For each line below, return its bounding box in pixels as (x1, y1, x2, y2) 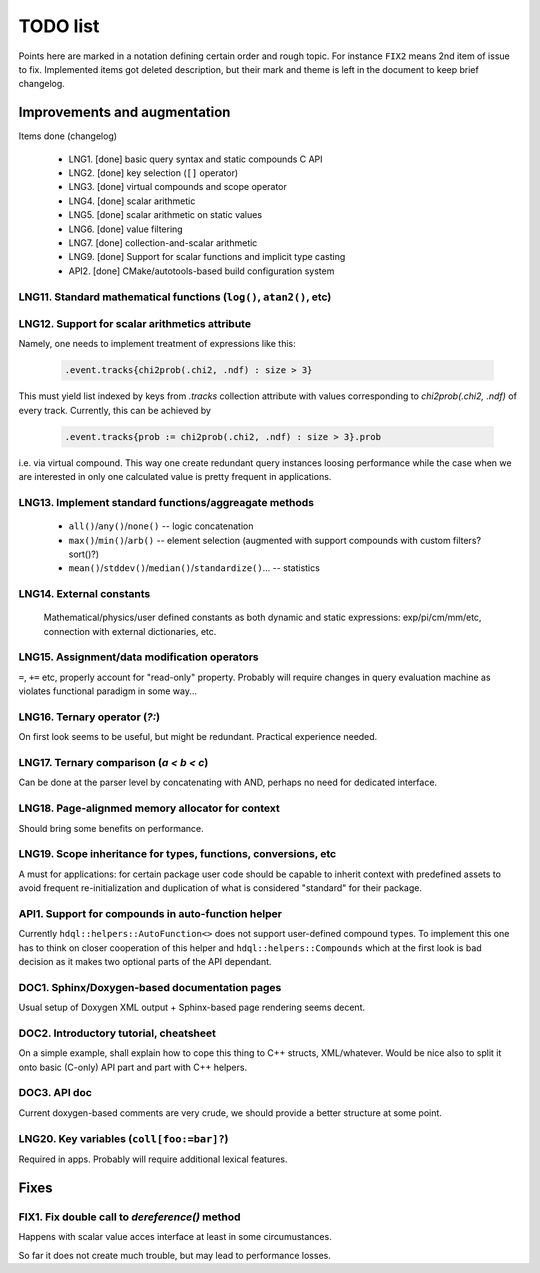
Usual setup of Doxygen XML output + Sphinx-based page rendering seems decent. (18, 1001, 365, 1014)
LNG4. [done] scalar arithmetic (68, 195, 196, 207)
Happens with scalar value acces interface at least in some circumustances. (18, 1231, 332, 1243)
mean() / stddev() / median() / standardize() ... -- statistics (68, 562, 320, 574)
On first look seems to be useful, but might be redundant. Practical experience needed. (18, 731, 378, 743)
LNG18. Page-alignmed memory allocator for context (18, 801, 280, 815)
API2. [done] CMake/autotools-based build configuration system (68, 265, 335, 277)
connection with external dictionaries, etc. (43, 625, 217, 637)
